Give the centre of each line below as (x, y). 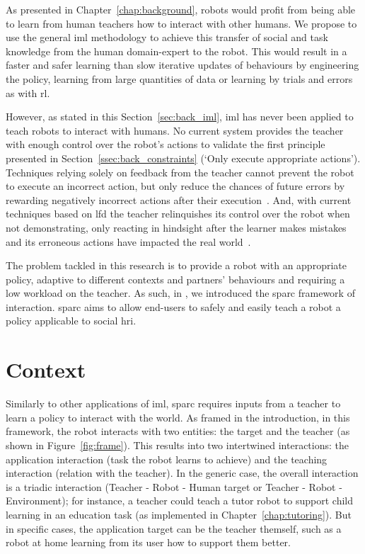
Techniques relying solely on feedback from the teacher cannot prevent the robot (180, 172)
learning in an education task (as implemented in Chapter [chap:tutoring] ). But (179, 514)
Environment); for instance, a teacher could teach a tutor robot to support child (180, 501)
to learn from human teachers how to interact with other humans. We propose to (181, 23)
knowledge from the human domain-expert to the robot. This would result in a (176, 51)
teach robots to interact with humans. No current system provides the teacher (175, 130)
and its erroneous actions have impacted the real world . (128, 241)
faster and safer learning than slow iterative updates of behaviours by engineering (182, 65)
